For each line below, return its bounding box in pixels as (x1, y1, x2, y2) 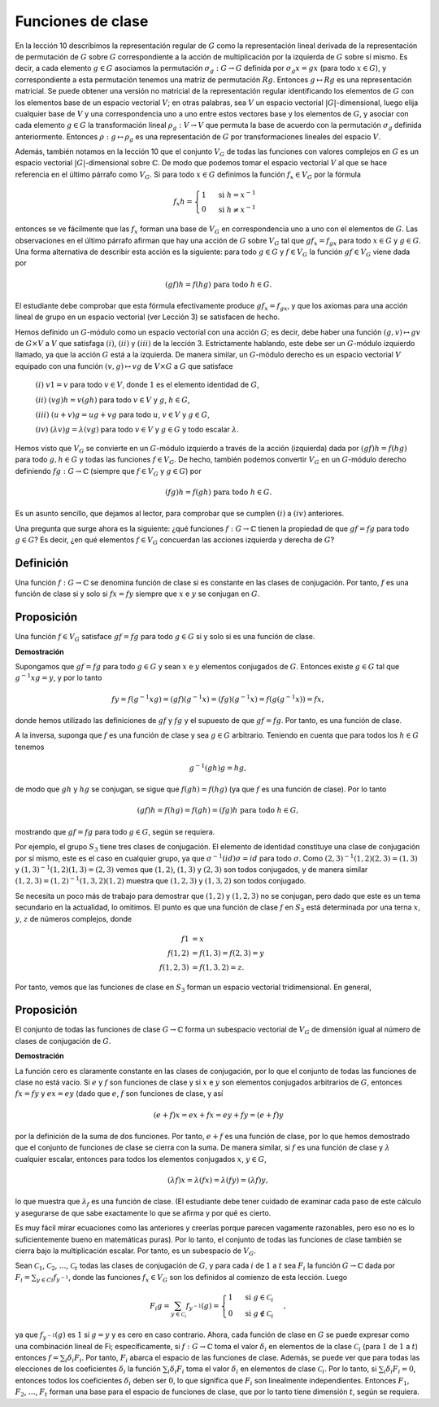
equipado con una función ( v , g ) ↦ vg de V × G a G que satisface (15, 361, 233, 370)
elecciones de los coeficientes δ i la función (15, 1364, 162, 1376)
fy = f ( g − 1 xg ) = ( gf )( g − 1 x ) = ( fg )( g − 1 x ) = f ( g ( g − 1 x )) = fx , (111, 693, 324, 703)
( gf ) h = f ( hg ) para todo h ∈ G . (165, 279, 272, 289)
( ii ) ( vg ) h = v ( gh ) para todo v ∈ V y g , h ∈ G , (35, 395, 190, 405)
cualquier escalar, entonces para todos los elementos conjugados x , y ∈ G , (15, 1154, 267, 1164)
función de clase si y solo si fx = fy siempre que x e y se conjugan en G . (15, 589, 260, 598)
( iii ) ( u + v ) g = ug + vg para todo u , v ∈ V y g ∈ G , (35, 410, 211, 419)
